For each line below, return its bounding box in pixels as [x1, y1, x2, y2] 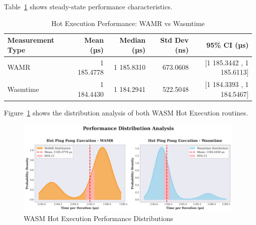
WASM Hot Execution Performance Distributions [24, 213, 173, 224]
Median [119, 35, 146, 45]
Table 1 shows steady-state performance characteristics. [4, 1, 173, 11]
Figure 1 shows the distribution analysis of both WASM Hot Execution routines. [4, 107, 248, 117]
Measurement [7, 35, 55, 45]
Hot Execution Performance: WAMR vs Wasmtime [51, 18, 205, 28]
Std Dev [160, 35, 189, 45]
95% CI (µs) [206, 39, 249, 50]
